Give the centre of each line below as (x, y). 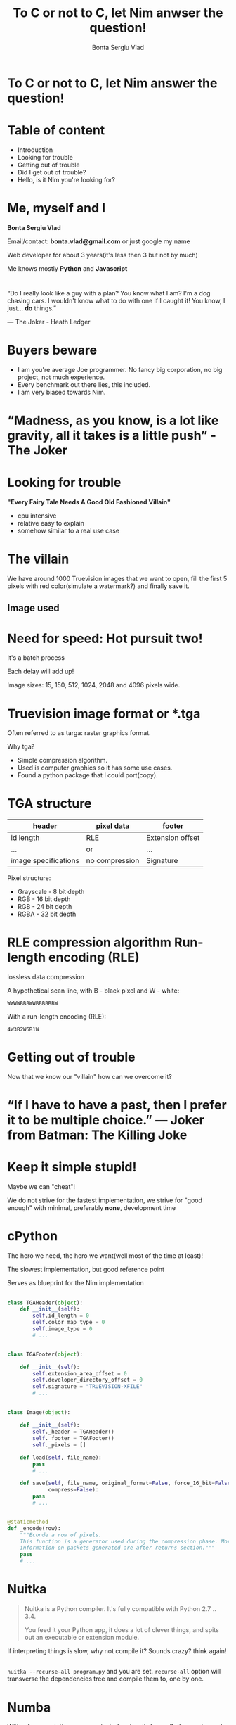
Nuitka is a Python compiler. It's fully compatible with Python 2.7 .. (120, 1608)
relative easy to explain (51, 523)
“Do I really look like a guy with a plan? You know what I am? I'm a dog (109, 293)
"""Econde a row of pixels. (61, 1535)
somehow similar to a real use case (68, 531)
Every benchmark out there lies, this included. (84, 384)
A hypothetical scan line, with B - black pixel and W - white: (93, 991)
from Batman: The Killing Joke (97, 1135)
